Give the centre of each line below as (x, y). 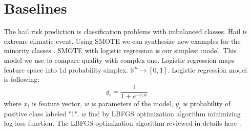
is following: (22, 79)
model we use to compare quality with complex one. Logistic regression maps (119, 60)
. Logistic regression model (207, 69)
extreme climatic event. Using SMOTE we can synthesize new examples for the (122, 41)
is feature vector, (57, 103)
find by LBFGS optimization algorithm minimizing (165, 113)
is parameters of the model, (132, 103)
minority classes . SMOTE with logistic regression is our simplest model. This (120, 50)
